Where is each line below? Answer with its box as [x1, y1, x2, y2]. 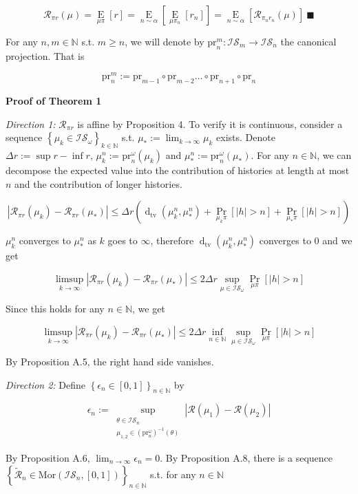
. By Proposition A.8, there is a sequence [160, 450, 333, 464]
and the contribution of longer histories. [14, 176, 182, 191]
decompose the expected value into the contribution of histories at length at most [6, 163, 350, 178]
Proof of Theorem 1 [6, 94, 102, 108]
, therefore [150, 233, 194, 248]
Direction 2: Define [6, 377, 86, 391]
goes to [107, 233, 138, 248]
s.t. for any [150, 466, 196, 481]
